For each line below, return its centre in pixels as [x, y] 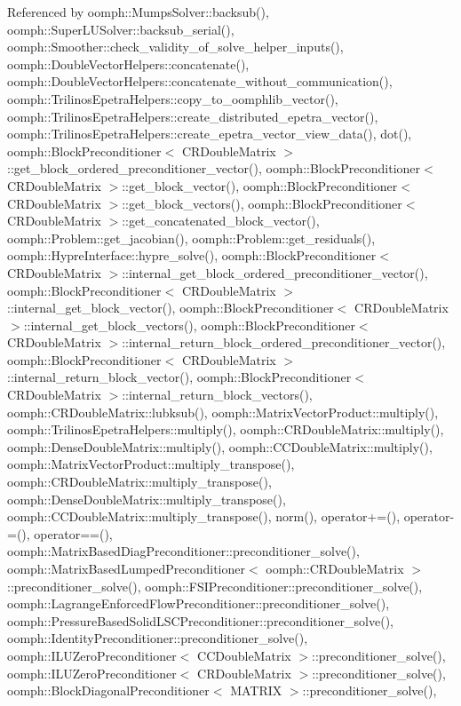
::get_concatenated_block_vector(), [221, 221]
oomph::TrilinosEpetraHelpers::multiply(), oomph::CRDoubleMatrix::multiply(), [226, 429]
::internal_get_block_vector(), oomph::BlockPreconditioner [171, 308]
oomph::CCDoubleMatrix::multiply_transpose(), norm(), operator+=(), [204, 516]
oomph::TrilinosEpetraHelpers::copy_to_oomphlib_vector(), [173, 98]
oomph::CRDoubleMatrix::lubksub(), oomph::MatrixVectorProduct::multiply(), [223, 412]
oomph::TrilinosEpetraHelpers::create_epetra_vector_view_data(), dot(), [210, 134]
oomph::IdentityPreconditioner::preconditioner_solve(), [158, 638]
